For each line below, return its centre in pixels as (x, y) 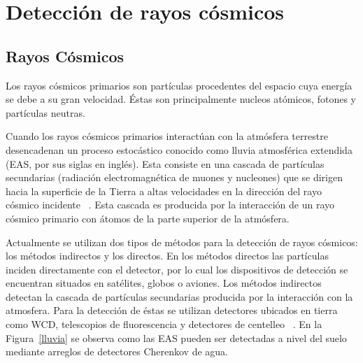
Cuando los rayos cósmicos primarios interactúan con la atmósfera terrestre (167, 136)
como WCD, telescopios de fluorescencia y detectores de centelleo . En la (164, 324)
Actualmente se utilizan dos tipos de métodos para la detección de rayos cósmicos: (182, 242)
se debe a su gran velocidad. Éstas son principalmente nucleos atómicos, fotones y (181, 99)
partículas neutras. (45, 112)
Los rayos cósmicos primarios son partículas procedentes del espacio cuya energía (179, 85)
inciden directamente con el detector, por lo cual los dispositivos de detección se (177, 269)
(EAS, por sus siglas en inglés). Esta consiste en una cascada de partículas (165, 163)
